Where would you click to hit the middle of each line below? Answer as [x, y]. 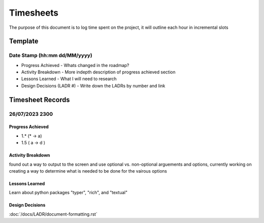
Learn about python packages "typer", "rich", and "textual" [68, 193]
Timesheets [34, 13]
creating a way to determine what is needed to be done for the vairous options [88, 171]
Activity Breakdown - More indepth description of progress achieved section [98, 72]
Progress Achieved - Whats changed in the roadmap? [75, 65]
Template [24, 41]
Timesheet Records [40, 100]
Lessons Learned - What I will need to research [69, 79]
